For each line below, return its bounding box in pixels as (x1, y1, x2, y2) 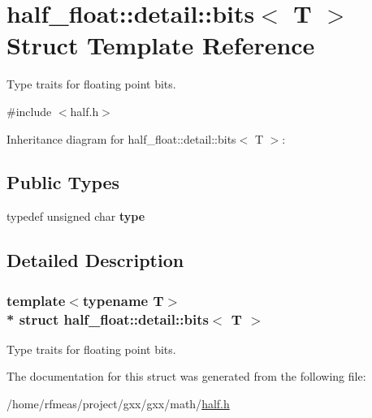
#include (6, 102, 52, 119)
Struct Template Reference (6, 28, 315, 62)
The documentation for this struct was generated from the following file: (6, 368, 366, 385)
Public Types (6, 170, 120, 195)
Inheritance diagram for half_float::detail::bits (6, 130, 236, 147)
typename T (82, 290, 164, 310)
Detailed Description (6, 248, 184, 273)
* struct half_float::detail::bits (6, 308, 209, 329)
